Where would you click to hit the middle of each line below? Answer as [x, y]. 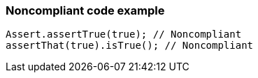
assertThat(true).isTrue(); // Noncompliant [130, 46]
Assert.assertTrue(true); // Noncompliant [124, 34]
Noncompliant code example [85, 10]
